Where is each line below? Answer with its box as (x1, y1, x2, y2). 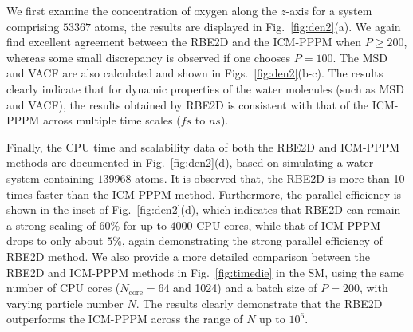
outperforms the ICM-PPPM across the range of (6, 310, 243, 327)
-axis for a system (285, 2, 372, 18)
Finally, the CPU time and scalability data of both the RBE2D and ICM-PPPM (6, 138, 400, 155)
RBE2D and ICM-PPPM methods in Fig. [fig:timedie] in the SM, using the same (6, 263, 404, 280)
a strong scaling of (6, 216, 96, 233)
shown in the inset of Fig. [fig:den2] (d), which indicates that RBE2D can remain (6, 201, 401, 218)
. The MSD (332, 49, 388, 65)
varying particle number (6, 294, 124, 311)
